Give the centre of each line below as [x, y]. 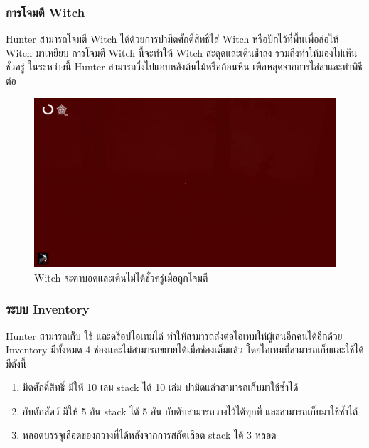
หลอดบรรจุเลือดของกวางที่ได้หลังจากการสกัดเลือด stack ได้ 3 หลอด [149, 435]
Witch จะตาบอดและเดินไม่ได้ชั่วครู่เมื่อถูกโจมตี [121, 277]
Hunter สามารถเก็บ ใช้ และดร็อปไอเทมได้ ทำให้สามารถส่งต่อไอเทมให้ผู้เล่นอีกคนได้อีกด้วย [174, 335]
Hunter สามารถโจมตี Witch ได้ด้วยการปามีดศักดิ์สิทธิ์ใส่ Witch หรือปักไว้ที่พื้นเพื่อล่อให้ [172, 39]
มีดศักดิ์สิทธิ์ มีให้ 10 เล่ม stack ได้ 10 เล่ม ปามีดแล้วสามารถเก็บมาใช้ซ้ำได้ [160, 387]
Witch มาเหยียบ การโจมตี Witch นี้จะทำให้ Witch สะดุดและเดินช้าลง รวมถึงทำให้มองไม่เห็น [182, 52]
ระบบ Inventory [48, 309]
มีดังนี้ [16, 363]
